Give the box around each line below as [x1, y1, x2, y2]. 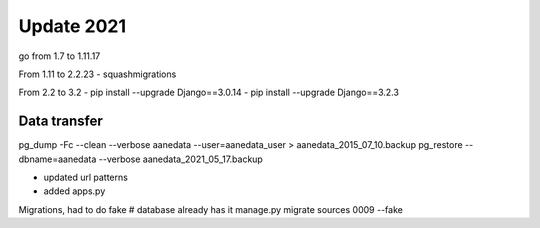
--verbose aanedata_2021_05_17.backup [98, 153, 264, 165]
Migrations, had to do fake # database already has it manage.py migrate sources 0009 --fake [18, 203, 404, 215]
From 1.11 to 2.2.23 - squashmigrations [18, 68, 177, 80]
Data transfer [18, 113, 104, 130]
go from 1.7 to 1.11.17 [18, 50, 101, 62]
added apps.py [43, 185, 106, 197]
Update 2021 [18, 15, 127, 37]
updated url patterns [43, 171, 129, 184]
